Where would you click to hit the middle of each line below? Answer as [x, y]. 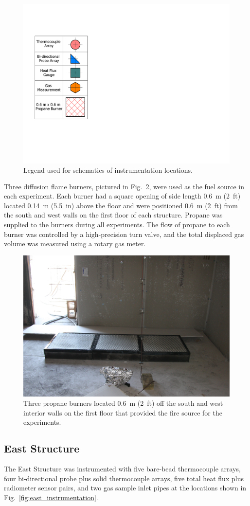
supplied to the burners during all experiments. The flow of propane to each [117, 225]
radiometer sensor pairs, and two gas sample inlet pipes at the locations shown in [125, 488]
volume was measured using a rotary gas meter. [75, 244]
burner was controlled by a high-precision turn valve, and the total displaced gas [124, 234]
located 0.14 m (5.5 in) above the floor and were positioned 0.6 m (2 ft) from [121, 205]
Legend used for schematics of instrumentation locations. [108, 170]
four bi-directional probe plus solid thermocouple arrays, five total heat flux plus [124, 478]
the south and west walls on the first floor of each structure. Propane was [113, 215]
